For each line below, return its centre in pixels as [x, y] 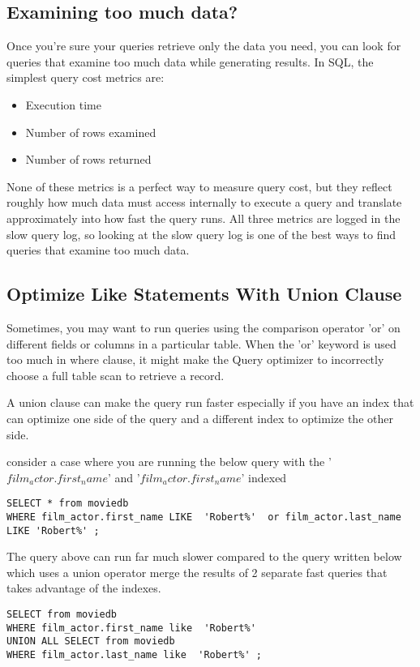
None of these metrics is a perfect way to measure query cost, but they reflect [199, 186]
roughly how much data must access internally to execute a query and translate [204, 202]
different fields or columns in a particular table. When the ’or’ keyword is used [201, 343]
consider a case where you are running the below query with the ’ [169, 462]
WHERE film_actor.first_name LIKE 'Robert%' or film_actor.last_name [204, 517]
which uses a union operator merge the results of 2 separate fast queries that [197, 572]
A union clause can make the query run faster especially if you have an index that [210, 402]
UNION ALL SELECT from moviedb [91, 641]
